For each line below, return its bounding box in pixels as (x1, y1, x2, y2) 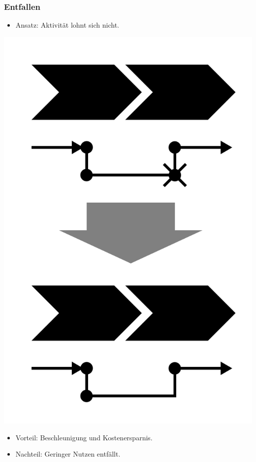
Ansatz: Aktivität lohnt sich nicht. (15, 20, 119, 30)
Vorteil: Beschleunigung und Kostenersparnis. (15, 432, 153, 442)
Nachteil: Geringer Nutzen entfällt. (15, 449, 121, 459)
